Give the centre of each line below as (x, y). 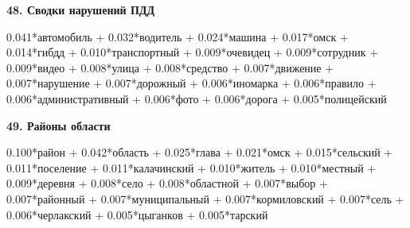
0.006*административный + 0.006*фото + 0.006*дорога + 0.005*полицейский (197, 98)
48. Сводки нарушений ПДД (81, 10)
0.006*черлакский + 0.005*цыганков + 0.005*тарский (137, 214)
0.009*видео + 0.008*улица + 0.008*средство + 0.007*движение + (170, 67)
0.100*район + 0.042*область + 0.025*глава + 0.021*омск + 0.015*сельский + (200, 152)
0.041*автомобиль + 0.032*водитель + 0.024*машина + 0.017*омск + (178, 36)
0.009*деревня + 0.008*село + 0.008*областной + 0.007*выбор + (167, 183)
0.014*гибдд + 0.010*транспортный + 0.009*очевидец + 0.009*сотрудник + (193, 52)
